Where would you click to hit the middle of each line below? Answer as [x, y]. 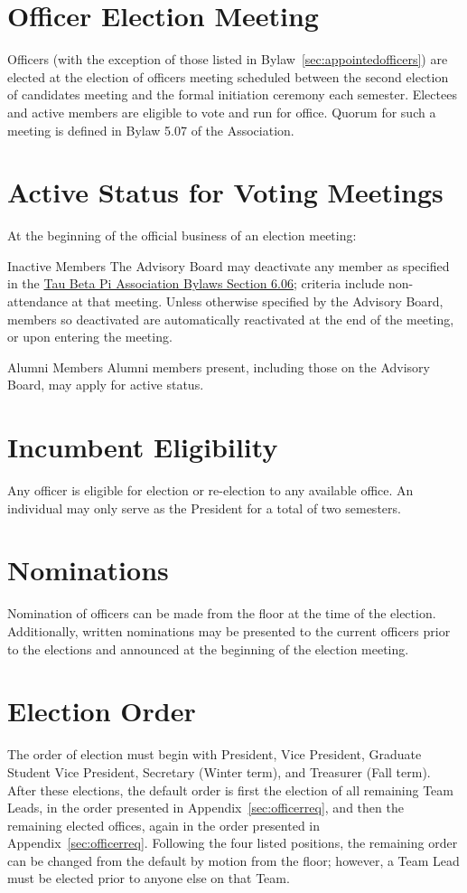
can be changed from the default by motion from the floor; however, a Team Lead [233, 860]
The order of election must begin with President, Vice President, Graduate [215, 754]
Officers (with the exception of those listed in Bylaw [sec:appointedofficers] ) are [228, 59]
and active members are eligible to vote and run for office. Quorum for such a [222, 112]
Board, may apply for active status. [106, 385]
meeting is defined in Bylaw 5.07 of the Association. [151, 130]
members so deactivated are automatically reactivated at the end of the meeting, [231, 319]
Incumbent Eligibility [143, 447]
